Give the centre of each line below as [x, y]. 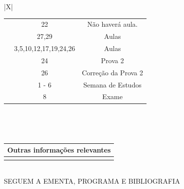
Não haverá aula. [112, 24]
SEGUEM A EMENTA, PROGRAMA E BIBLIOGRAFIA [92, 181]
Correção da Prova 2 [112, 72]
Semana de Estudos [112, 84]
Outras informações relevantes [59, 150]
